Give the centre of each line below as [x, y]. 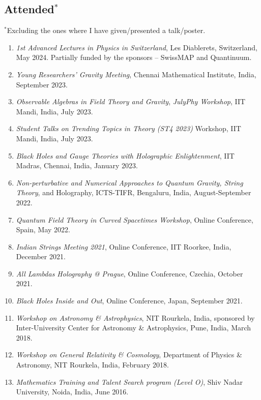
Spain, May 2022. [43, 229]
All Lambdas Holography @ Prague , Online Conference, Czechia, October [129, 273]
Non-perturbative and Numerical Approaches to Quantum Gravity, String [129, 182]
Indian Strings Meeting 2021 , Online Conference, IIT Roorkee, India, [124, 246]
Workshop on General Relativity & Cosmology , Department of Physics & [129, 355]
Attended [29, 9]
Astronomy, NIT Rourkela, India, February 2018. [92, 365]
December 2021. [41, 256]
